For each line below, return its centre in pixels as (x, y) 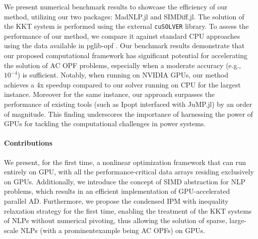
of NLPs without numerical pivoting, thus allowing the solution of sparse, (116, 220)
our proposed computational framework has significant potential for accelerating (126, 55)
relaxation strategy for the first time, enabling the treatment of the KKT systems (128, 210)
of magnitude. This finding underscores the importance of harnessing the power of (129, 114)
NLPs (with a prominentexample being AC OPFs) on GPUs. (113, 230)
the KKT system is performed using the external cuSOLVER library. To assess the (127, 26)
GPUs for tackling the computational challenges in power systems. (105, 123)
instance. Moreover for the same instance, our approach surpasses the (109, 94)
